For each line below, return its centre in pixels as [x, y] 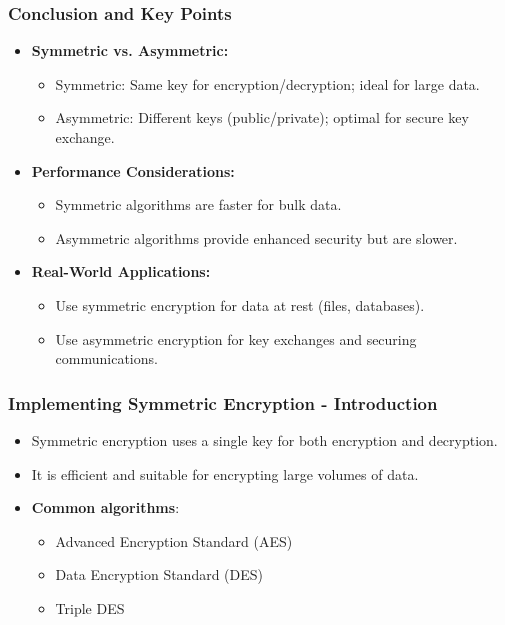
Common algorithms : [105, 507]
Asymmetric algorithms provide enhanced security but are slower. [256, 237]
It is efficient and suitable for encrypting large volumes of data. [225, 473]
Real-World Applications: [121, 271]
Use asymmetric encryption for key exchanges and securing [236, 338]
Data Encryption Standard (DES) [159, 574]
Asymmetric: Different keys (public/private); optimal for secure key [262, 117]
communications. [106, 358]
